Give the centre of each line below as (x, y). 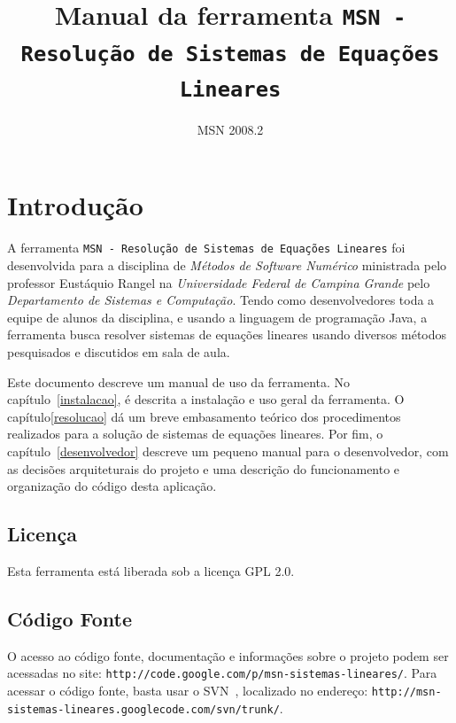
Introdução (75, 205)
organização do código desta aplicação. (112, 486)
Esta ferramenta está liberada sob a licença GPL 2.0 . (151, 570)
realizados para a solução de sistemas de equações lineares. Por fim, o (195, 434)
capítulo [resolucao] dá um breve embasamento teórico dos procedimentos (204, 416)
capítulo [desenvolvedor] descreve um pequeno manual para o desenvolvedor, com (228, 451)
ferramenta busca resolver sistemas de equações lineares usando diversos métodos (227, 334)
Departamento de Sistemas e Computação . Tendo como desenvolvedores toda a (221, 300)
